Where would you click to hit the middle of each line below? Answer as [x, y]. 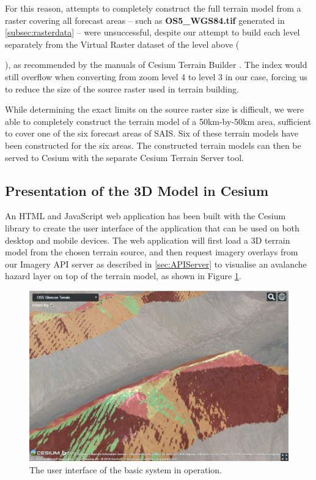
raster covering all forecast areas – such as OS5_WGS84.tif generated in [145, 20]
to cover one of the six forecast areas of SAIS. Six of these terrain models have [152, 133]
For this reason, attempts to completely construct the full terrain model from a [153, 8]
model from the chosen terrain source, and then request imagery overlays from [152, 252]
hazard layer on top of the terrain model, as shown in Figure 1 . [123, 276]
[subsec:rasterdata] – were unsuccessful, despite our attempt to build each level [152, 32]
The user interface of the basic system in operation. [126, 469]
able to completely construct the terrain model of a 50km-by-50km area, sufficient [158, 121]
